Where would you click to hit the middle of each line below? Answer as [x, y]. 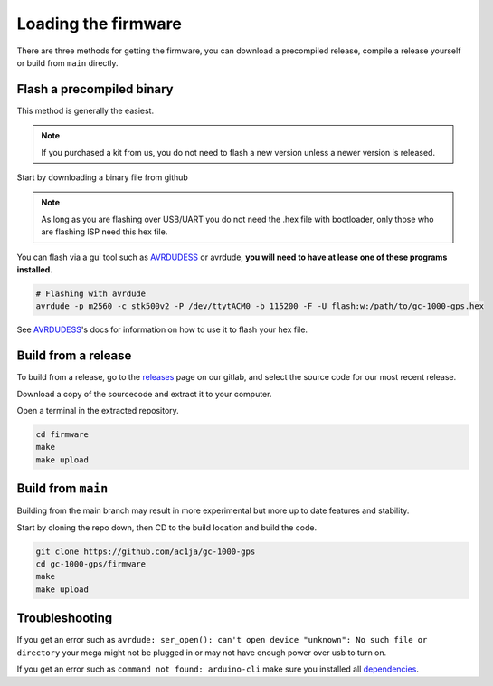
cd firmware [62, 434]
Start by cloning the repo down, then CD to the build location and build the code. [166, 527]
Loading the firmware [100, 24]
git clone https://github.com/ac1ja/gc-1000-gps [146, 551]
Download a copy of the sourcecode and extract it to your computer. [144, 394]
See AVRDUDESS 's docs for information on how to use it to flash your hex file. [162, 329]
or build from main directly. [67, 62]
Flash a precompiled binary [95, 89]
